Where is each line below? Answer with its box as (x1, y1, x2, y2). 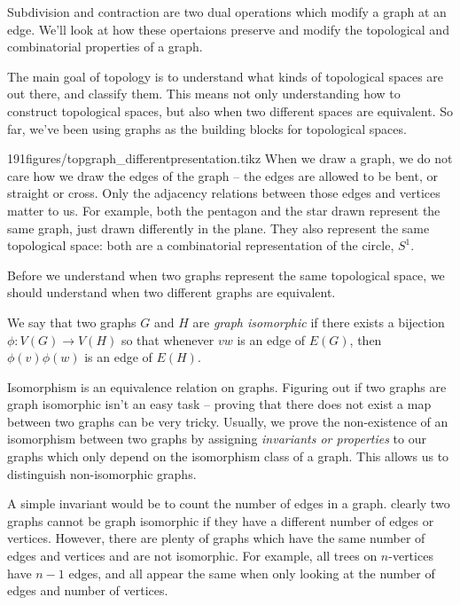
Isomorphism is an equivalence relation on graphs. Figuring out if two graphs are (7, 377, 447, 396)
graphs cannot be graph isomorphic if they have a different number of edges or (7, 511, 434, 530)
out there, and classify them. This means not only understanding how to (7, 84, 401, 103)
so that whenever (121, 330, 214, 349)
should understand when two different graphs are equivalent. (7, 283, 336, 302)
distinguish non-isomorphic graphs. (7, 464, 197, 483)
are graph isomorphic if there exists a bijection (192, 312, 445, 331)
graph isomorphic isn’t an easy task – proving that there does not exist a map (7, 395, 432, 413)
